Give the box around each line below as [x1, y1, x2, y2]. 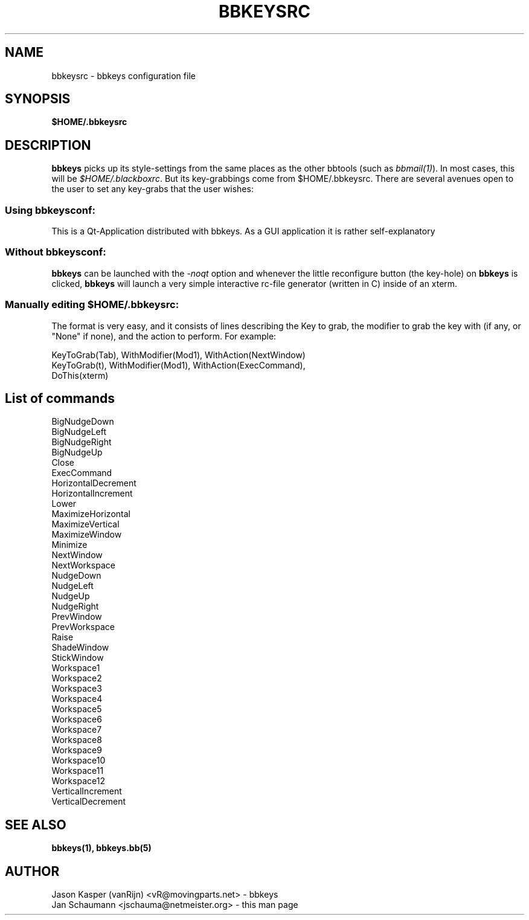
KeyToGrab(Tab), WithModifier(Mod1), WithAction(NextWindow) [51, 349, 306, 360]
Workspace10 [51, 755, 106, 766]
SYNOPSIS [5, 91, 71, 107]
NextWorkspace [51, 560, 115, 571]
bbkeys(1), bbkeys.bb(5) [51, 843, 152, 854]
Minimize [51, 539, 88, 550]
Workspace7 [51, 724, 102, 735]
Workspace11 [51, 765, 104, 776]
